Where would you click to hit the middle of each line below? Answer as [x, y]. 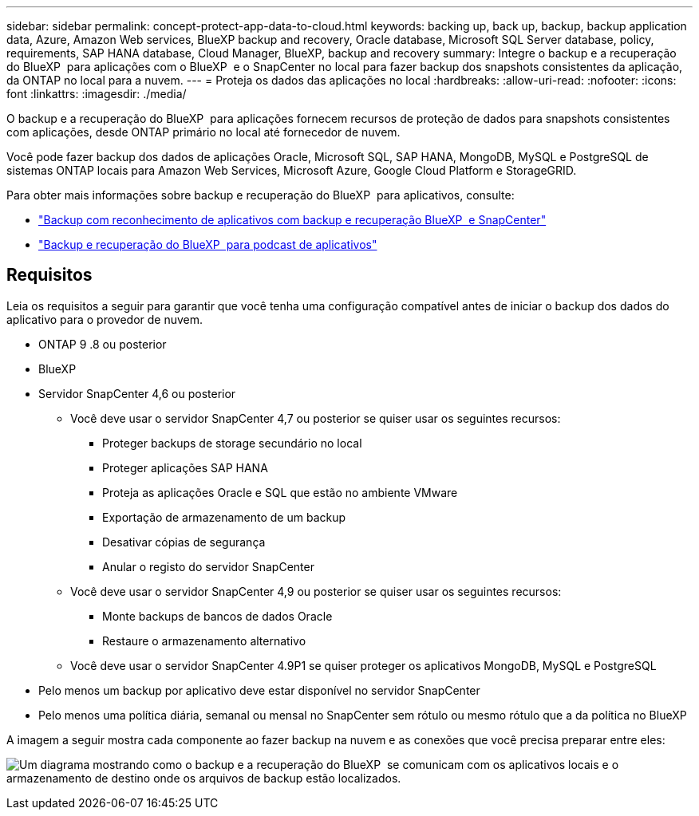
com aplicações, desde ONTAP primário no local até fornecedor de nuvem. [203, 132]
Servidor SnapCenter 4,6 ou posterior [137, 393]
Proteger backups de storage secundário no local [232, 443]
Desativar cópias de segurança [184, 542]
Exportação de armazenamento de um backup [224, 517]
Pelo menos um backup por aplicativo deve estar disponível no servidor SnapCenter [259, 690]
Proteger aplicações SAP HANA [185, 467]
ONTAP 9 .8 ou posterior [103, 344]
